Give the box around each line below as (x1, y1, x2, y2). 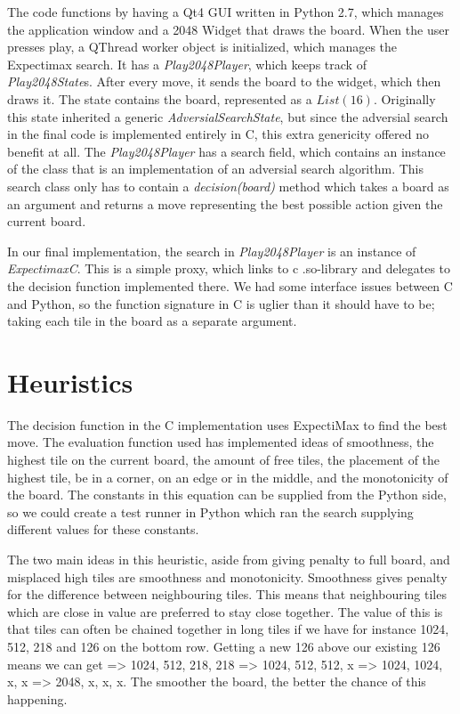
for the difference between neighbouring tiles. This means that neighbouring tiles (7, 585, 447, 604)
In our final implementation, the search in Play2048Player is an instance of (7, 241, 416, 260)
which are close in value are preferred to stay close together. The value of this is (7, 602, 443, 621)
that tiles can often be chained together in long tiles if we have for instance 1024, (7, 620, 449, 638)
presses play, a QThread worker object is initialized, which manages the (7, 37, 398, 56)
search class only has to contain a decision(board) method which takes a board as (7, 176, 449, 195)
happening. (7, 689, 68, 708)
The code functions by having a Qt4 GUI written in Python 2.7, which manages (7, 3, 444, 20)
